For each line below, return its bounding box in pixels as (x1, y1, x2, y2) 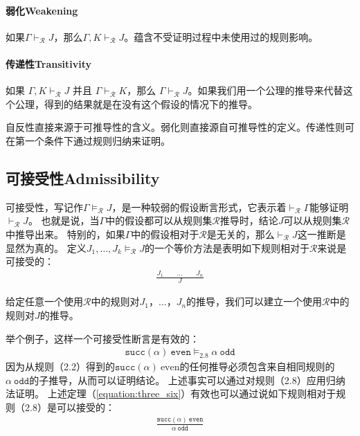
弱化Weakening (6, 3, 78, 17)
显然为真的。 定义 (6, 240, 87, 255)
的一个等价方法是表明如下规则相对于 (144, 240, 309, 255)
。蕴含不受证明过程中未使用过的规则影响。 (124, 29, 318, 44)
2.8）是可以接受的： (24, 399, 115, 414)
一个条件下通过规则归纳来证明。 (24, 133, 170, 147)
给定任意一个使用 (6, 294, 83, 309)
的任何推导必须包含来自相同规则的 (179, 359, 335, 374)
